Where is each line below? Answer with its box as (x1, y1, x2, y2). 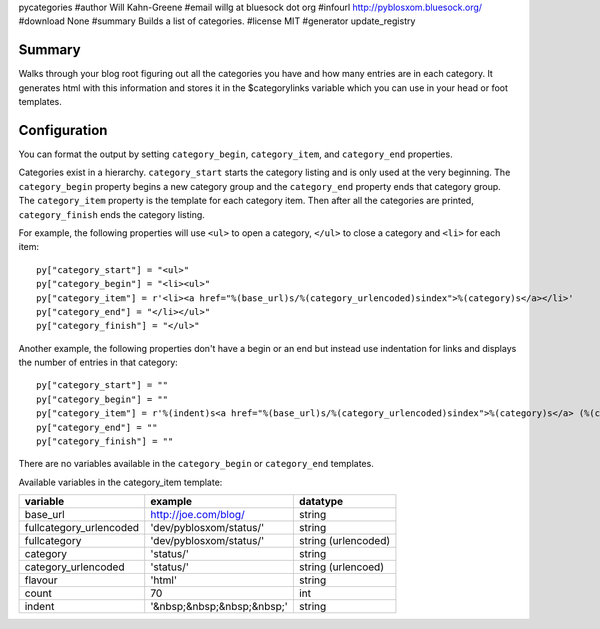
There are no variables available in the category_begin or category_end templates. (18, 458, 374, 470)
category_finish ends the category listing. (18, 208, 205, 220)
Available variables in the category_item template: (18, 476, 223, 488)
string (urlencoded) (298, 534, 391, 548)
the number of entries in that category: (18, 356, 179, 369)
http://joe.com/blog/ (150, 508, 245, 522)
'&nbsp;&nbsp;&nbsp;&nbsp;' (150, 600, 289, 614)
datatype (298, 495, 344, 509)
